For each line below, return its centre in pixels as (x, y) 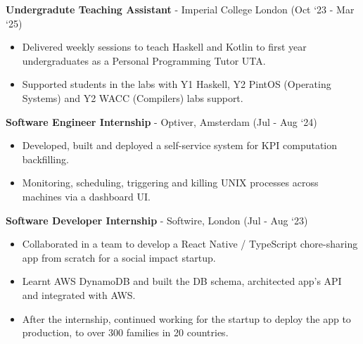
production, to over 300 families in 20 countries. (125, 332)
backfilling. (45, 159)
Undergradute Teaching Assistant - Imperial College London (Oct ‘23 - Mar (180, 9)
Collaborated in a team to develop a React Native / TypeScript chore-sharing (190, 244)
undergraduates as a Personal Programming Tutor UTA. (144, 60)
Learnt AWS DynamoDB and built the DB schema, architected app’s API (182, 281)
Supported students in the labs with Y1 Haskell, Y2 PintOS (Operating (177, 84)
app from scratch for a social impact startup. (119, 257)
